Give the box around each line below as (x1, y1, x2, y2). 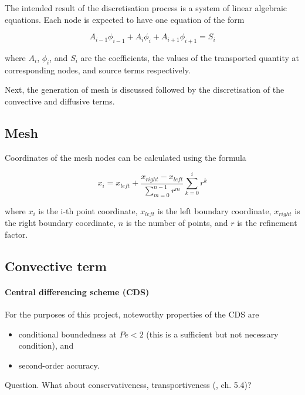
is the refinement (237, 217, 297, 229)
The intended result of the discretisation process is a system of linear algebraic (5, 2, 287, 13)
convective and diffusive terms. (5, 94, 115, 107)
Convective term (5, 256, 107, 275)
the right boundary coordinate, (5, 217, 116, 229)
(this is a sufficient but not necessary (146, 328, 279, 340)
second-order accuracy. (18, 359, 100, 371)
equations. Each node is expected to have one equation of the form (5, 13, 245, 25)
